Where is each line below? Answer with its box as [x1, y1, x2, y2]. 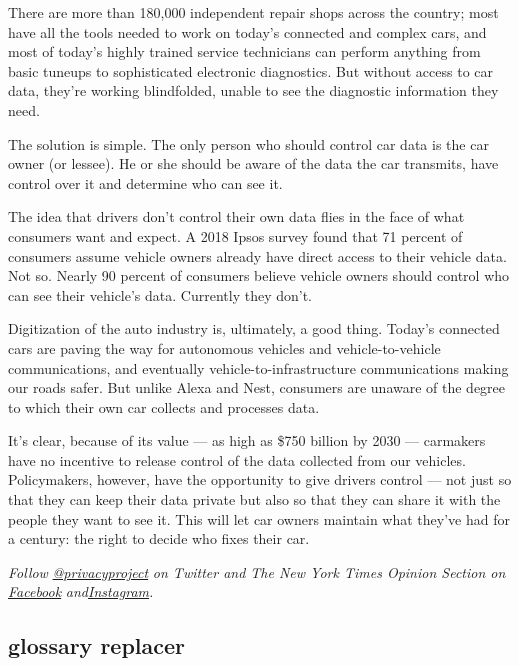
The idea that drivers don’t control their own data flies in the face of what [8, 206, 465, 227]
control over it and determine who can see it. [8, 172, 283, 193]
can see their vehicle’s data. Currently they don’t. [8, 284, 312, 305]
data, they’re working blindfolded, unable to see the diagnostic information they [8, 80, 499, 101]
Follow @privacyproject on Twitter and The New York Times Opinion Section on [8, 561, 506, 582]
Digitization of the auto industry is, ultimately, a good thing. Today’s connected [8, 318, 500, 339]
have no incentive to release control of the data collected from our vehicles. [8, 449, 466, 470]
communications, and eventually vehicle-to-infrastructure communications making [8, 357, 509, 378]
